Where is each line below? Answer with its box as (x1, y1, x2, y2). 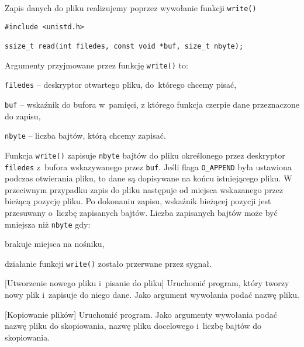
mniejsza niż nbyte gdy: (5, 218, 91, 230)
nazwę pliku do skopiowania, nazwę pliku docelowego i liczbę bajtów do (5, 319, 262, 332)
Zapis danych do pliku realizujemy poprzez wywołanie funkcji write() (5, 2, 257, 13)
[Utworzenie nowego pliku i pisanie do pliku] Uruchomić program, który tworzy (5, 277, 289, 289)
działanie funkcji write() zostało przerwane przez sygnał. (5, 257, 212, 269)
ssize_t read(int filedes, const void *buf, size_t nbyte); (5, 42, 244, 50)
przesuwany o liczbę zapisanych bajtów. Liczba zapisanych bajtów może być (5, 206, 278, 218)
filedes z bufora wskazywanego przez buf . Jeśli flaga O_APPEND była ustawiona (5, 160, 292, 173)
